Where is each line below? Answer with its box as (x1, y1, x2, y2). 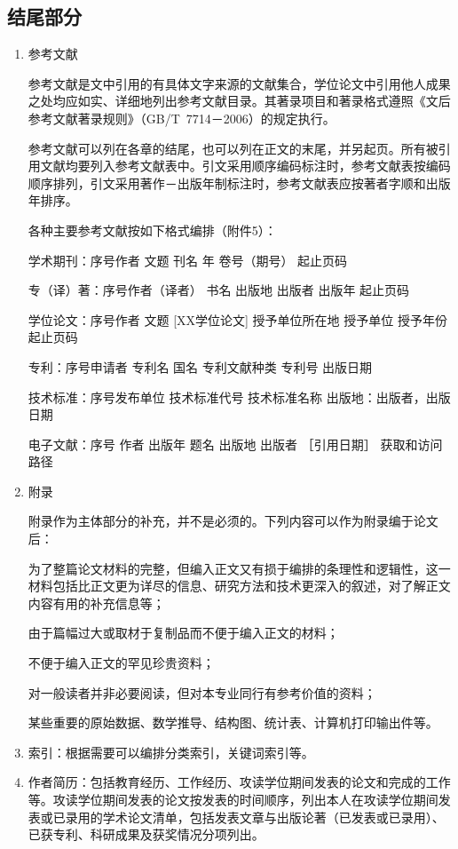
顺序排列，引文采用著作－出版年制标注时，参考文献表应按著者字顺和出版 (28, 173, 451, 192)
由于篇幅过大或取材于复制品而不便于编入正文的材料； (28, 623, 339, 642)
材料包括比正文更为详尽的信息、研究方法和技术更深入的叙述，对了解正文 (28, 576, 451, 595)
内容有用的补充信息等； (28, 593, 165, 612)
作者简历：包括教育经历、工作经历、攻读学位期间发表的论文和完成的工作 (28, 773, 451, 791)
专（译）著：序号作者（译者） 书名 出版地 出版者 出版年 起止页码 (28, 281, 410, 299)
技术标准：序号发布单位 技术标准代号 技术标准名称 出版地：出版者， (28, 387, 426, 406)
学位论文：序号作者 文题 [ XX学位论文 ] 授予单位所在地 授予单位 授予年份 (28, 310, 447, 329)
